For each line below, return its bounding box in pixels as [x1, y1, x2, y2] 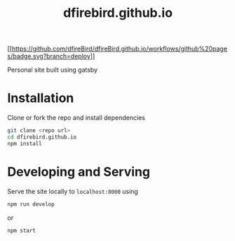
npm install [7, 140, 42, 147]
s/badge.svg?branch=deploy [7, 52, 91, 60]
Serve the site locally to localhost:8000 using [7, 187, 138, 195]
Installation [7, 90, 74, 106]
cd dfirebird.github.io [7, 133, 77, 141]
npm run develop [7, 200, 55, 208]
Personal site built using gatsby [7, 65, 98, 74]
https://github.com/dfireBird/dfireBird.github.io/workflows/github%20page [11, 44, 228, 53]
